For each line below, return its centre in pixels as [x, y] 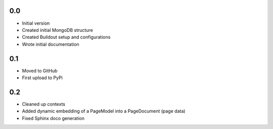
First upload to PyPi [42, 78]
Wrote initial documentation [51, 44]
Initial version [36, 23]
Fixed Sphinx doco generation [53, 118]
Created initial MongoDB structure [57, 30]
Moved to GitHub [40, 71]
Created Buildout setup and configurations [66, 37]
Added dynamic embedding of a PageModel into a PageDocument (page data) [104, 111]
